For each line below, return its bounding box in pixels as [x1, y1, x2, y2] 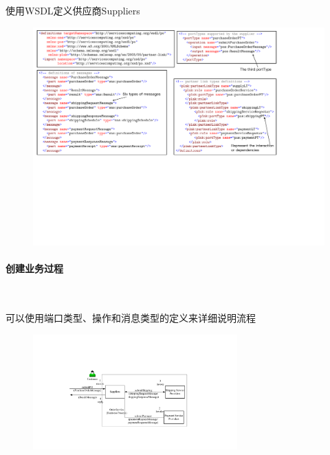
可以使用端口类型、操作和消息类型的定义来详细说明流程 [5, 311, 256, 325]
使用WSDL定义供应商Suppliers [5, 3, 140, 17]
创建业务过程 [5, 261, 63, 276]
